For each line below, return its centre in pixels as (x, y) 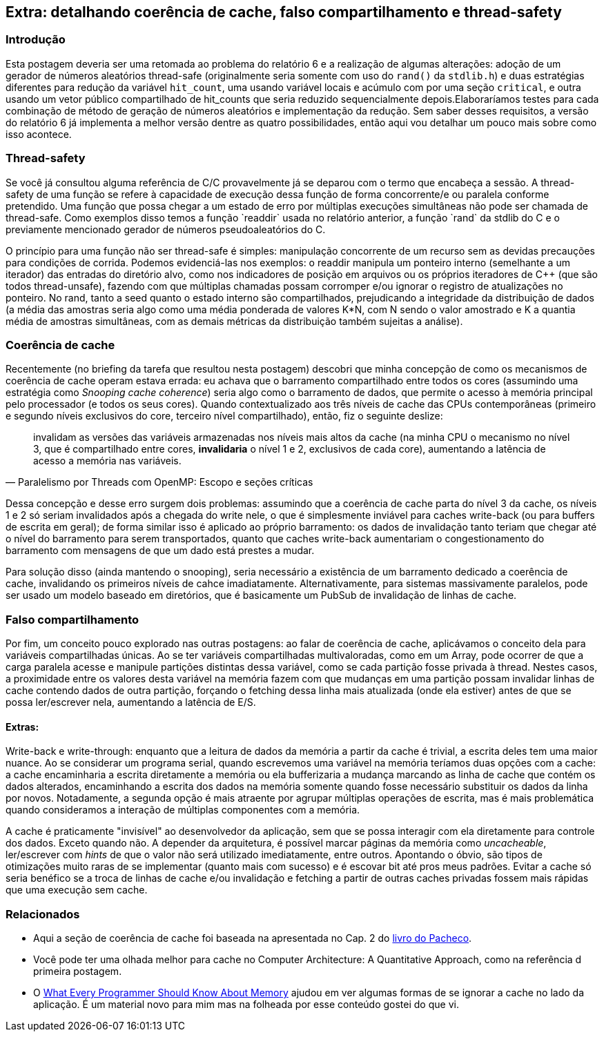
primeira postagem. (78, 971)
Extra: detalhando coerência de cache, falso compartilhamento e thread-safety (284, 12)
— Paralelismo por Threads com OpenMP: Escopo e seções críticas (159, 482)
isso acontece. (39, 134)
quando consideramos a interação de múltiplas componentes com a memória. (183, 810)
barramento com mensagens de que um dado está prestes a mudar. (160, 551)
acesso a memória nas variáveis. (107, 461)
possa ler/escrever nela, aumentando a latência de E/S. (131, 702)
